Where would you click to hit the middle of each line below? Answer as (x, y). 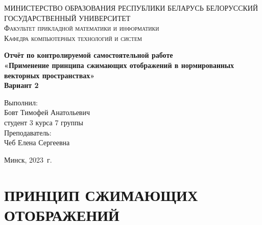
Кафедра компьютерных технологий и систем (73, 38)
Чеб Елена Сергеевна (37, 142)
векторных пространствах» (50, 75)
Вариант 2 (21, 85)
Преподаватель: (28, 132)
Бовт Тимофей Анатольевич (47, 112)
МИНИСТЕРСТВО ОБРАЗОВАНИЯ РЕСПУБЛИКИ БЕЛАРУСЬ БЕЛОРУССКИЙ (131, 8)
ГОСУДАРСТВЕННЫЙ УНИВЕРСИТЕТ (67, 18)
